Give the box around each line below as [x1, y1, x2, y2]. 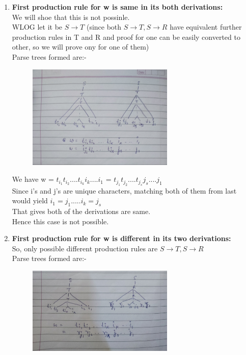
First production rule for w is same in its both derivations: [12, 2, 223, 12]
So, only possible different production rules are [12, 243, 158, 253]
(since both [86, 21, 122, 32]
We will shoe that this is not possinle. [12, 11, 130, 22]
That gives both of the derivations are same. [12, 206, 151, 216]
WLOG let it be [12, 21, 63, 32]
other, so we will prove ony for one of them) [12, 41, 149, 52]
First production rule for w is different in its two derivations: [12, 233, 231, 244]
